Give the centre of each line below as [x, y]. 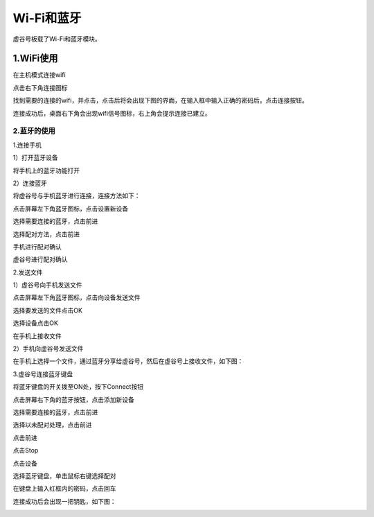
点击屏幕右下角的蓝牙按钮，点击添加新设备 [73, 399]
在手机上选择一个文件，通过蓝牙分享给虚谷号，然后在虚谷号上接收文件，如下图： [128, 361]
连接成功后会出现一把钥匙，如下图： [64, 501]
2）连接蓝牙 [30, 183]
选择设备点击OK [36, 323]
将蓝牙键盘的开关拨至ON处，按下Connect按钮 [78, 387]
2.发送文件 [28, 272]
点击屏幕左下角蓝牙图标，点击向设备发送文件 [77, 297]
